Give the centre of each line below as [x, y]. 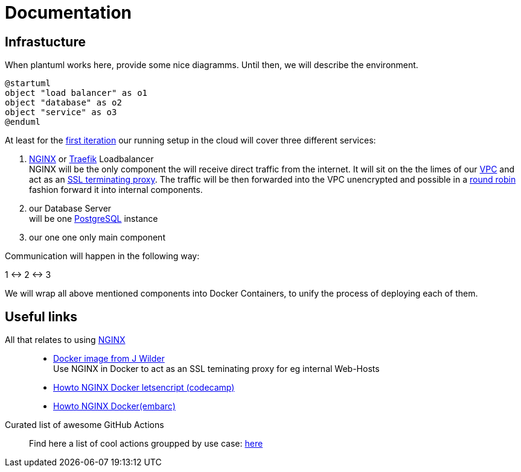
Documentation [69, 13]
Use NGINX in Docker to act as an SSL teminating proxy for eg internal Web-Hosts [216, 369]
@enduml [23, 122]
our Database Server [70, 209]
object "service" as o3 [61, 112]
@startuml [28, 83]
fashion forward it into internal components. [116, 190]
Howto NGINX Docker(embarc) [114, 406]
